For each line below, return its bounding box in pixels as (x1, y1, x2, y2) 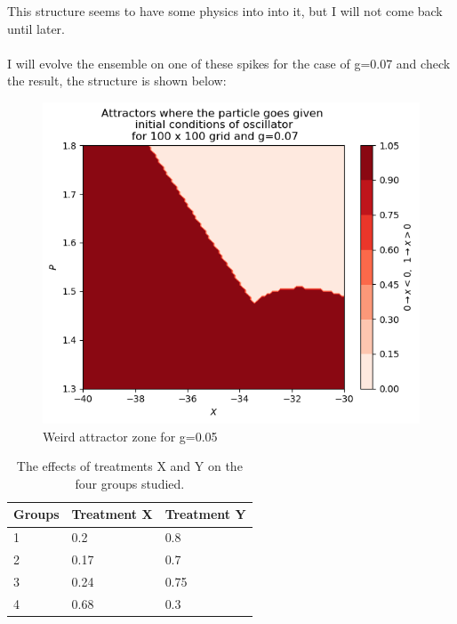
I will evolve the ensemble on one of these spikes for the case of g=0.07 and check (7, 53, 451, 72)
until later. (7, 19, 66, 37)
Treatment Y (164, 505, 246, 523)
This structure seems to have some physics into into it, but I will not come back (7, 2, 443, 20)
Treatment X (71, 505, 153, 523)
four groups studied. (75, 474, 185, 492)
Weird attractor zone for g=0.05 (43, 426, 218, 445)
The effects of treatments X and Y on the (16, 457, 243, 475)
